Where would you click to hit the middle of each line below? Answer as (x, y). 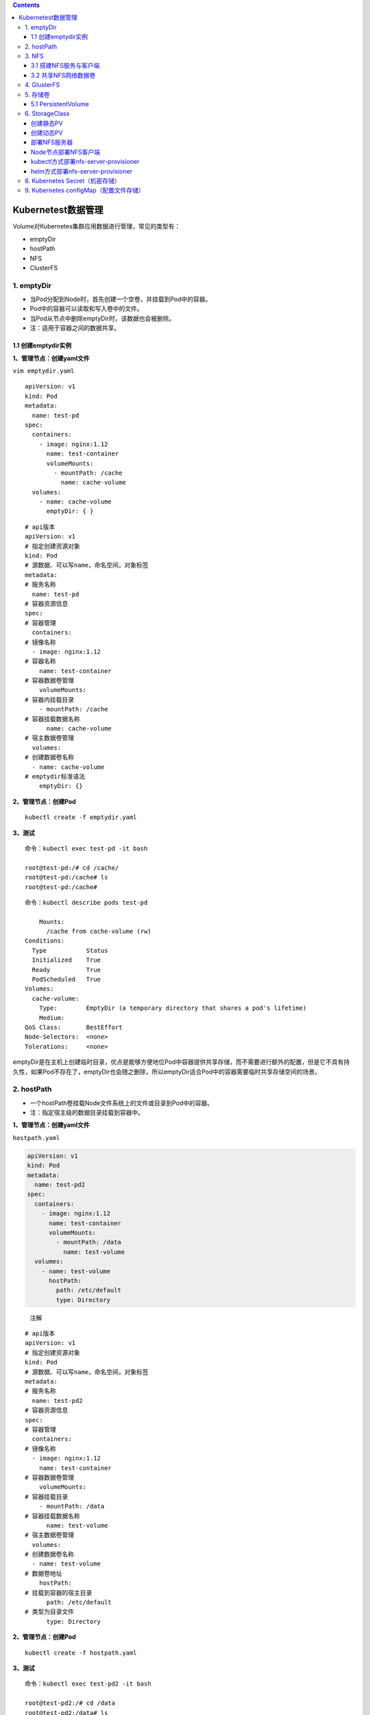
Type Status (70, 950)
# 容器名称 (40, 661)
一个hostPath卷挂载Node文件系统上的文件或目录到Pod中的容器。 (122, 1103)
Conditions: (45, 941)
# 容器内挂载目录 (50, 699)
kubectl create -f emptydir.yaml (81, 817)
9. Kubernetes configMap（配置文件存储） (85, 190)
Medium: (52, 1018)
